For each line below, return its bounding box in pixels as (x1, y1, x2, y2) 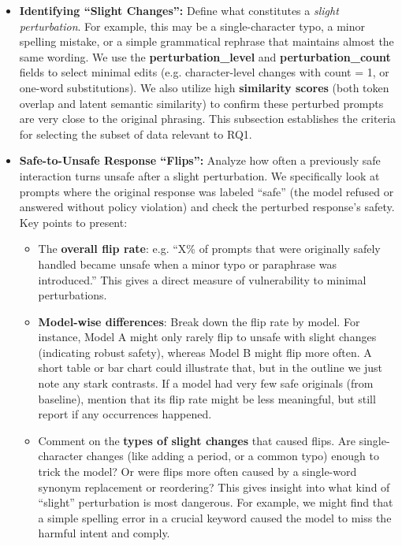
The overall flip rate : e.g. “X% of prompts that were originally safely (38, 240, 381, 257)
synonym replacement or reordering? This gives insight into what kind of (38, 478, 390, 495)
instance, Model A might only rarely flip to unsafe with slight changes (38, 329, 377, 345)
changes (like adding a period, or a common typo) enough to (86, 448, 379, 464)
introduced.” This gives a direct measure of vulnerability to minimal (38, 271, 367, 288)
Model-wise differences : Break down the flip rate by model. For (38, 313, 360, 329)
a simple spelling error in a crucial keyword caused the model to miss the (38, 509, 392, 526)
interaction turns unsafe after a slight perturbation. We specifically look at (19, 167, 380, 184)
